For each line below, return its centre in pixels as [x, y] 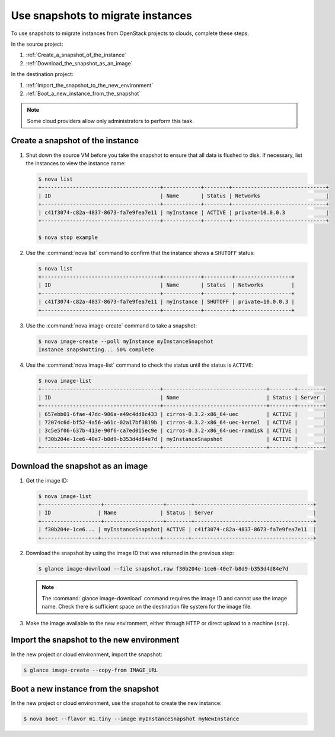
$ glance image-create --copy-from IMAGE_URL [91, 670]
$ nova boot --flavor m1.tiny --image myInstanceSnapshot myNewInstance [131, 719]
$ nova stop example [68, 237]
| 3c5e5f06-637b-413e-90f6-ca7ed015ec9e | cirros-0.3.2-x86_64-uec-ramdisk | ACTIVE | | [182, 431]
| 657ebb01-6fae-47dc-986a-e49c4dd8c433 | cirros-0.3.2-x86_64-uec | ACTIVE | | [182, 414]
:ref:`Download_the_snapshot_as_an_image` [79, 63]
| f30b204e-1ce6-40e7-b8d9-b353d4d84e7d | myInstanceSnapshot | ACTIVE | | [182, 439]
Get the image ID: [47, 480]
